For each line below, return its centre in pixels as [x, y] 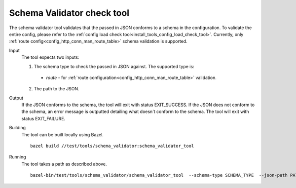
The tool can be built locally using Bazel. [62, 134]
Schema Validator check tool [69, 13]
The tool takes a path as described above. [64, 164]
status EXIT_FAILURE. [43, 118]
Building [18, 128]
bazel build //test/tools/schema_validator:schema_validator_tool [112, 146]
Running [18, 157]
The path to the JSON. [56, 89]
